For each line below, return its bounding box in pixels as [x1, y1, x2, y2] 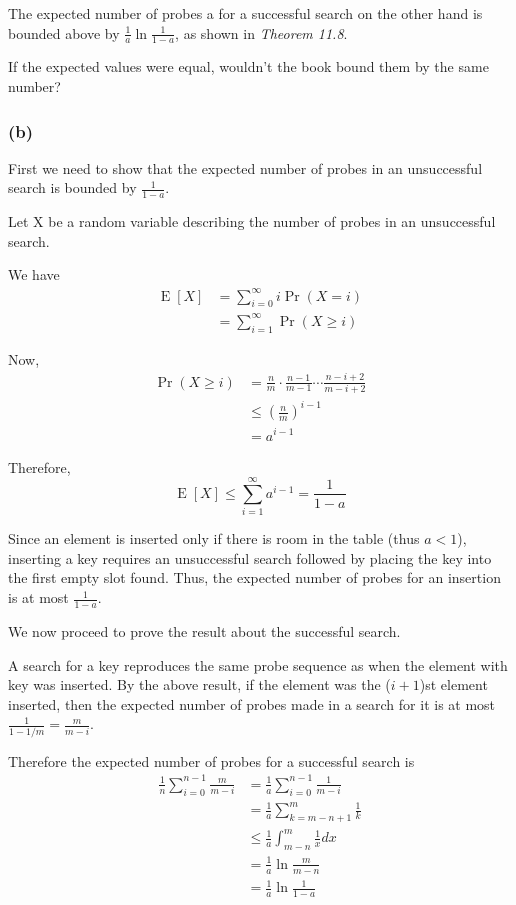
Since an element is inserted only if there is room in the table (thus [8, 528, 420, 549]
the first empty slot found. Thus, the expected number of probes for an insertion [8, 567, 501, 588]
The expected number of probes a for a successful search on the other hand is [8, 3, 483, 23]
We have [8, 264, 60, 285]
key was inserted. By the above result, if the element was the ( [8, 674, 391, 695]
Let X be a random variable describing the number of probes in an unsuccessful [8, 211, 496, 232]
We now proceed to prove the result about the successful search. [8, 620, 401, 641]
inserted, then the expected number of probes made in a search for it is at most [8, 693, 496, 714]
